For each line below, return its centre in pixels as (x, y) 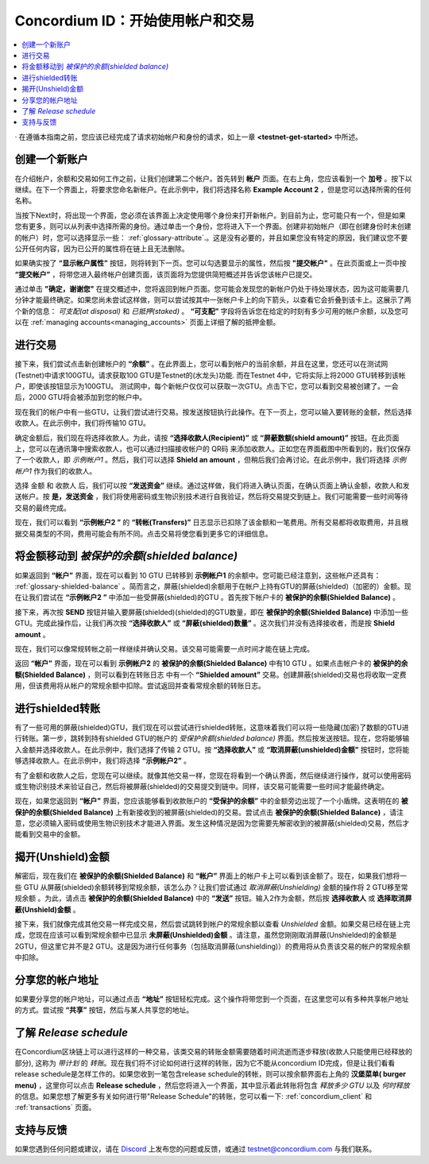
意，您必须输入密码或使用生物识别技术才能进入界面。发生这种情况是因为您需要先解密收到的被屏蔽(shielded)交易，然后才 (212, 823)
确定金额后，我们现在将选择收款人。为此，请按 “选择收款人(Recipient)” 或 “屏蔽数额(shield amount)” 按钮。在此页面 (207, 438)
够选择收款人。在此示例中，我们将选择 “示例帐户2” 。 (102, 761)
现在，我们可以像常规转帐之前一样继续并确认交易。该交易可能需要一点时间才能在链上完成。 (164, 648)
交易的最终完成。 (43, 508)
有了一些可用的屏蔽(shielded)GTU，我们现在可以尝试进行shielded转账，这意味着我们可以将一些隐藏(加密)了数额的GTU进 (212, 727)
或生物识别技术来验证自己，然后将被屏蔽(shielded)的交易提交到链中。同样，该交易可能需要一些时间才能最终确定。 (202, 786)
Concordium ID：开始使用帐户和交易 (135, 21)
